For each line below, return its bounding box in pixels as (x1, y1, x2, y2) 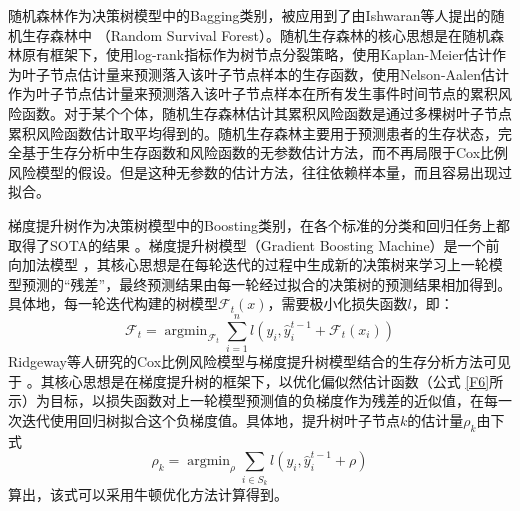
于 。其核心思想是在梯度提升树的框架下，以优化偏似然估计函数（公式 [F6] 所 (8, 370, 504, 391)
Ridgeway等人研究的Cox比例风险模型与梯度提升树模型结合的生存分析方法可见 (8, 351, 512, 372)
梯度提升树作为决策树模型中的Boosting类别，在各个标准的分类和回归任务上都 (8, 214, 510, 235)
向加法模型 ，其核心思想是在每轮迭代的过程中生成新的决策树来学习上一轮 (8, 254, 489, 275)
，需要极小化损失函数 (267, 293, 408, 314)
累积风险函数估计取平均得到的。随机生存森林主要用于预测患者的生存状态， (8, 122, 498, 143)
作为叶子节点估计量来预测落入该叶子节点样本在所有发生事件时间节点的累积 (8, 83, 498, 104)
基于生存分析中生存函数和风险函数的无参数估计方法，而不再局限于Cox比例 (21, 142, 509, 163)
